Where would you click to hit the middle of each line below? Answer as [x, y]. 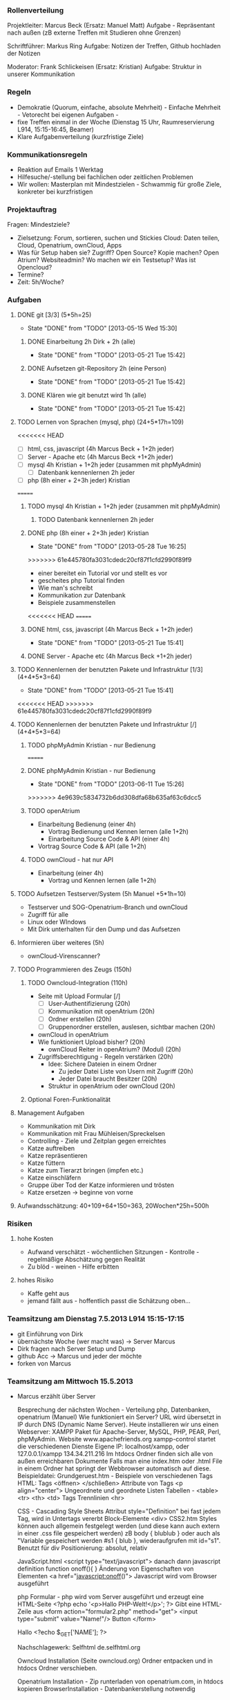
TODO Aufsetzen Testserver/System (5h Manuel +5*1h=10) [102, 893]
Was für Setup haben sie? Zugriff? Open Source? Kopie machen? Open [118, 253]
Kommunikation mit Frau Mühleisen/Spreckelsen [96, 1134]
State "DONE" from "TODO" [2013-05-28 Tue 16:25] [112, 546]
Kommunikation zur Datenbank [82, 595]
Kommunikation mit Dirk [61, 1126]
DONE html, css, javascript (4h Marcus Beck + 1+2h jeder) [110, 629]
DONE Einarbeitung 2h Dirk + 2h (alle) [82, 342]
